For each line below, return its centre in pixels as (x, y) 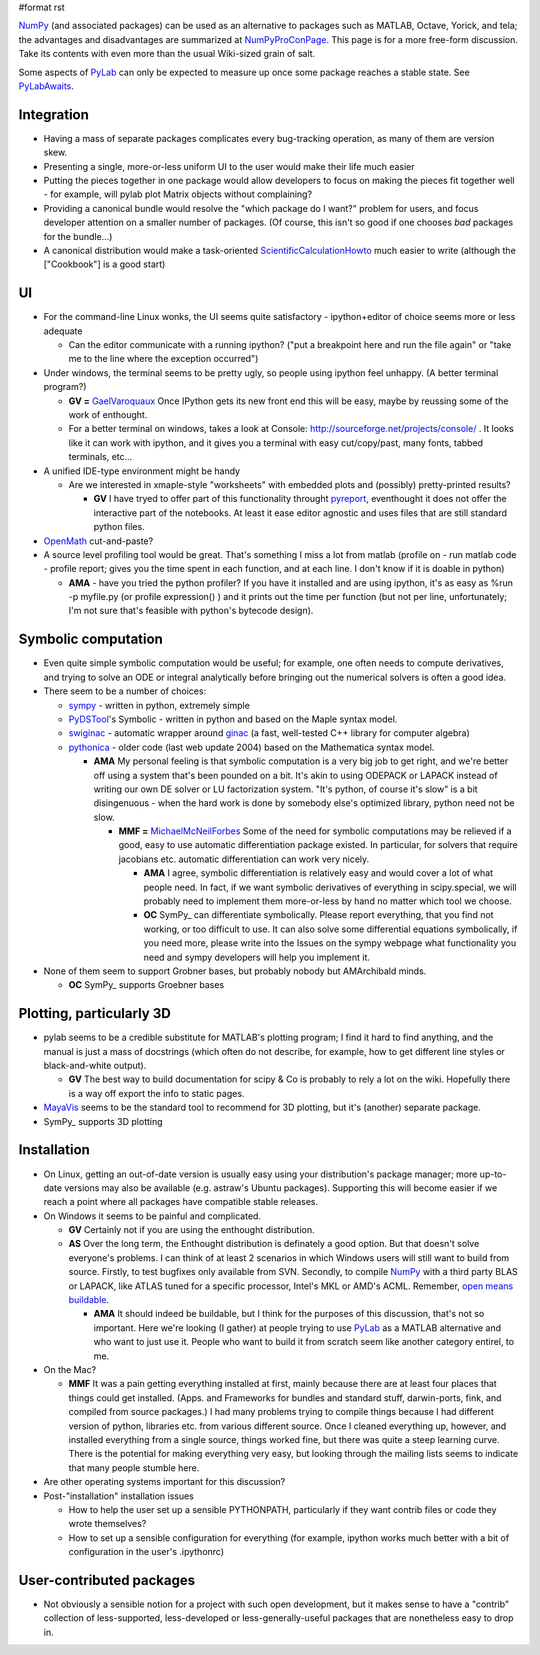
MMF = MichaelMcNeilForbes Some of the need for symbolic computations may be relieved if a (315, 831)
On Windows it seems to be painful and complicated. (152, 1216)
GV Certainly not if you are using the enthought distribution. (191, 1230)
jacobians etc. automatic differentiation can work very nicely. (244, 859)
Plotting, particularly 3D (95, 1013)
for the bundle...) (78, 236)
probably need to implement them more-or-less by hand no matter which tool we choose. (327, 901)
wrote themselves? (107, 1524)
